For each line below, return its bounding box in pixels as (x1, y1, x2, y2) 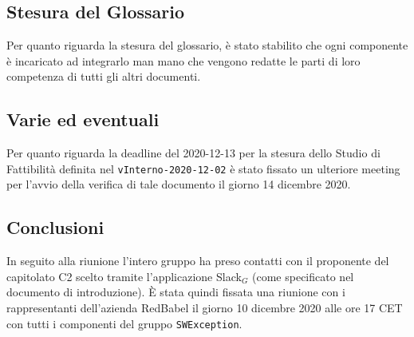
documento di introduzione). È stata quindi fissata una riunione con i (6, 283, 345, 300)
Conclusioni (6, 215, 104, 240)
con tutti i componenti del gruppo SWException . (6, 315, 242, 331)
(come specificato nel (252, 268, 354, 284)
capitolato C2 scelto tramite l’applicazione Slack (6, 268, 242, 284)
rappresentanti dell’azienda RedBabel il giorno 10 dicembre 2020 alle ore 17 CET (6, 299, 403, 316)
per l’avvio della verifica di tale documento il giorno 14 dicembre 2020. (6, 176, 351, 192)
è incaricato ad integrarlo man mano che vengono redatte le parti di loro (6, 52, 361, 69)
